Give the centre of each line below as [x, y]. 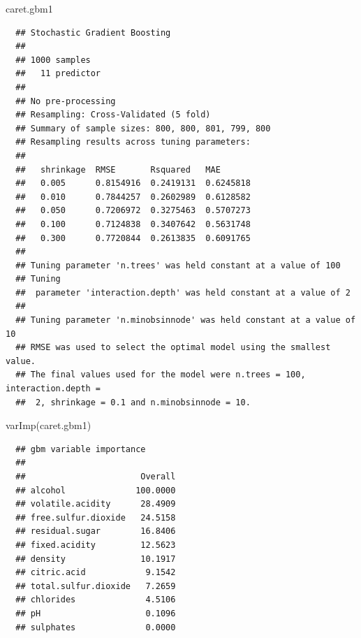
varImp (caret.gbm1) [49, 425]
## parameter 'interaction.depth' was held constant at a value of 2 [183, 292]
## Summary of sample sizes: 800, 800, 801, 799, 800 [143, 128]
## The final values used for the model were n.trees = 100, [161, 375]
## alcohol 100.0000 [96, 490]
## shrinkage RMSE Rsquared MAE [118, 169]
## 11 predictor [58, 74]
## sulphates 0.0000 [96, 627]
